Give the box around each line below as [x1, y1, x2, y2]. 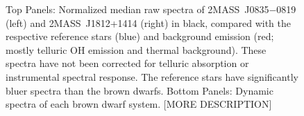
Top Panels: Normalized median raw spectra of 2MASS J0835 [6, 2, 269, 16]
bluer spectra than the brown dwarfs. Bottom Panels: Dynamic [6, 83, 273, 97]
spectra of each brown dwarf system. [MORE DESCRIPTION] [6, 97, 272, 111]
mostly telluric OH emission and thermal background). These [6, 42, 267, 57]
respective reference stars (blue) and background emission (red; [6, 29, 274, 43]
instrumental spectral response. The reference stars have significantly [6, 69, 298, 84]
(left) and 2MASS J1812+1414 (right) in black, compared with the [6, 15, 291, 30]
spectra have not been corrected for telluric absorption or [6, 56, 249, 70]
